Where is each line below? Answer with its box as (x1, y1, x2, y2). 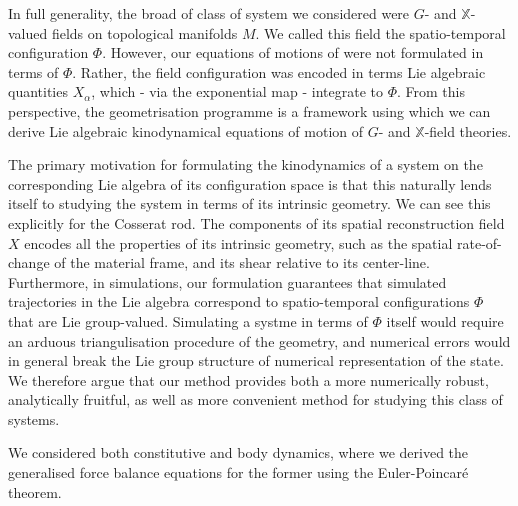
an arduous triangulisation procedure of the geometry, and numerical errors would (8, 330, 511, 351)
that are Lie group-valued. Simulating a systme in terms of (8, 310, 368, 331)
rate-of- (456, 232, 502, 253)
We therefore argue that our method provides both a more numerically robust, (8, 369, 489, 390)
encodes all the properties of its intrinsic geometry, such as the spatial (24, 232, 453, 253)
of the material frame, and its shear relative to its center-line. (54, 252, 430, 273)
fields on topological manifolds (51, 22, 238, 43)
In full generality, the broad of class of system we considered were (8, 3, 410, 23)
